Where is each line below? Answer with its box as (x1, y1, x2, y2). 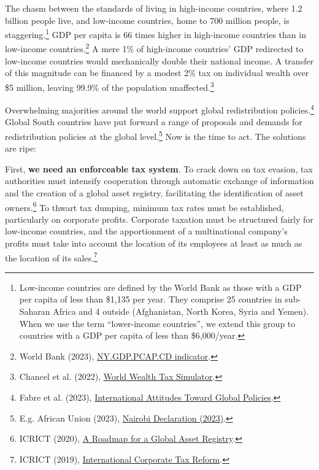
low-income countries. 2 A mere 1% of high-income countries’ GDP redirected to (5, 40, 304, 55)
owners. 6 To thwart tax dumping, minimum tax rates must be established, (5, 199, 284, 214)
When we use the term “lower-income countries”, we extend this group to (19, 317, 296, 329)
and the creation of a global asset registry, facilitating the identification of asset (5, 187, 304, 199)
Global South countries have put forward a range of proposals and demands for (5, 115, 302, 128)
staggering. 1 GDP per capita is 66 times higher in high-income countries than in (5, 26, 306, 40)
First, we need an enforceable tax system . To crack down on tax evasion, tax (5, 162, 313, 175)
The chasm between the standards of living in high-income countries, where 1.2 (5, 2, 302, 14)
